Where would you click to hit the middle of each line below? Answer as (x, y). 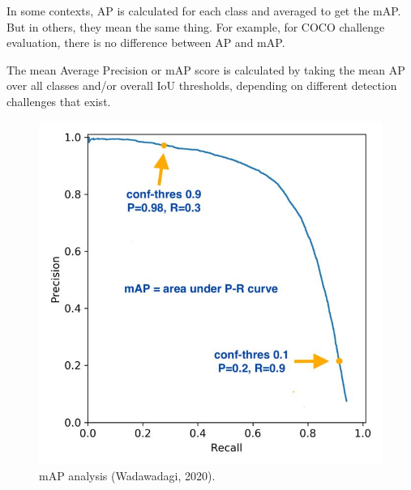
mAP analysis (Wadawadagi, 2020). (127, 476)
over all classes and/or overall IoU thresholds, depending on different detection (202, 85)
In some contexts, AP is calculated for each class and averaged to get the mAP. (204, 11)
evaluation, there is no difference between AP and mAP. (146, 43)
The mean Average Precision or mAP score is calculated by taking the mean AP (206, 69)
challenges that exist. (59, 101)
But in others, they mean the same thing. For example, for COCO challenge (196, 26)
